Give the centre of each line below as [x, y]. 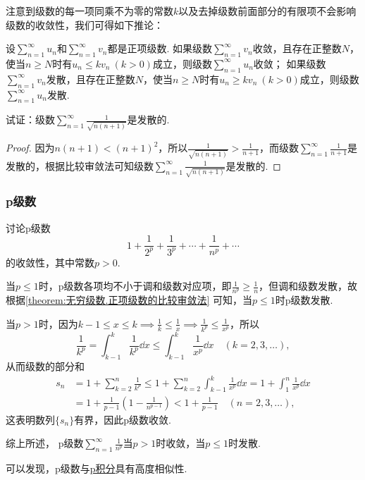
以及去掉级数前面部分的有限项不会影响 [267, 11]
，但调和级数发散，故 [308, 286]
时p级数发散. [304, 300]
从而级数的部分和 [45, 365]
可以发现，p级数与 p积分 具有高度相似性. [97, 468]
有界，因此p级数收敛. [123, 419]
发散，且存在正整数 [91, 79]
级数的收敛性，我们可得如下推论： [85, 24]
